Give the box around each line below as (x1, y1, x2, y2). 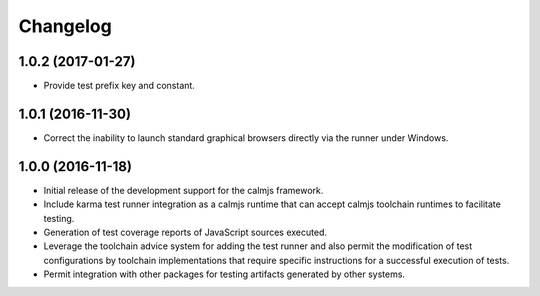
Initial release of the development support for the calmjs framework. (43, 184, 324, 196)
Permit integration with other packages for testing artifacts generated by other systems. (43, 268, 405, 280)
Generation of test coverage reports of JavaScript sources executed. (43, 226, 327, 239)
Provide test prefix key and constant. (43, 80, 195, 92)
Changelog (18, 15, 112, 37)
